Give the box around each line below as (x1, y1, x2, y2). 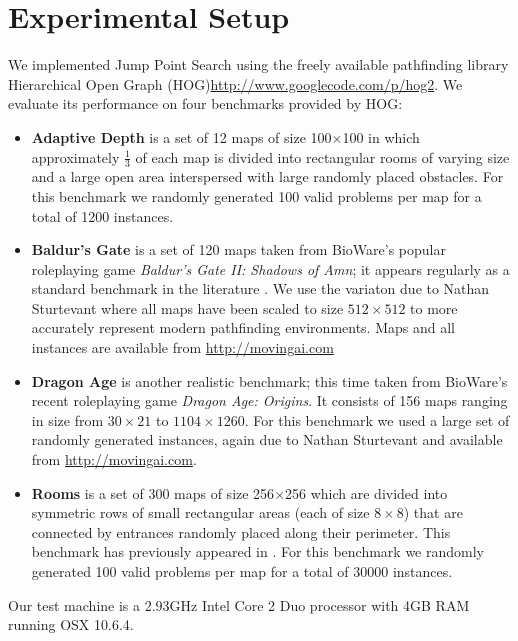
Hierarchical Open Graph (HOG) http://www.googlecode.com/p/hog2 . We (8, 73, 463, 94)
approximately (31, 146, 120, 167)
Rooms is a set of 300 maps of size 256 (31, 482, 275, 503)
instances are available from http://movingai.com (31, 337, 334, 358)
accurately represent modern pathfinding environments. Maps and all (31, 317, 455, 338)
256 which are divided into (285, 482, 448, 503)
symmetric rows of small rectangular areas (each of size (31, 502, 370, 523)
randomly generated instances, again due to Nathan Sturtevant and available (31, 429, 503, 450)
